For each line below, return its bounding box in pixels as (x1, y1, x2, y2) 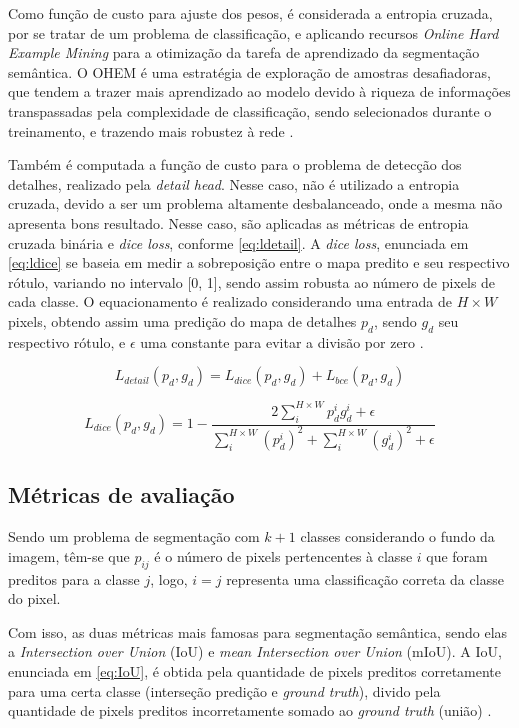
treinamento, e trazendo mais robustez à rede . (8, 120, 294, 141)
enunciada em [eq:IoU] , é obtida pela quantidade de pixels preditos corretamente (8, 660, 502, 681)
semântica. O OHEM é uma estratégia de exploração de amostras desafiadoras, (8, 61, 491, 82)
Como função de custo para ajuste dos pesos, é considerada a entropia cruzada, (8, 3, 493, 23)
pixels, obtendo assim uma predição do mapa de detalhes (8, 310, 357, 331)
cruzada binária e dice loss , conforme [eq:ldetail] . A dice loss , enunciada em (8, 232, 469, 253)
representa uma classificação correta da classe (226, 568, 504, 589)
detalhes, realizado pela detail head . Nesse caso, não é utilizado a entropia (8, 173, 460, 194)
